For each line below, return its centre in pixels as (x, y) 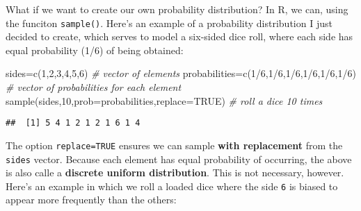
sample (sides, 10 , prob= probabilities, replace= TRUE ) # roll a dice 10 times (164, 100)
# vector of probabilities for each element (94, 87)
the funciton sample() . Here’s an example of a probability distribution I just (169, 23)
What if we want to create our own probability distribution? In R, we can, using (177, 9)
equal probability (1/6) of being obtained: (95, 50)
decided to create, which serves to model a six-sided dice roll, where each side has (179, 36)
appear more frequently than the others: (91, 200)
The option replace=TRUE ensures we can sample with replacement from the (174, 145)
